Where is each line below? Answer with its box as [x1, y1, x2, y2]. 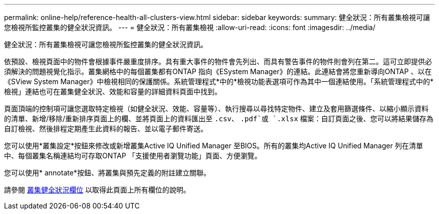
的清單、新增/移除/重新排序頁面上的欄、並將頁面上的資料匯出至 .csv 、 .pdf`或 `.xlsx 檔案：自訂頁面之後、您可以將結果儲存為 [4, 114, 433, 123]
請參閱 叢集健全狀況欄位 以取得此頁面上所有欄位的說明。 [4, 185, 190, 194]
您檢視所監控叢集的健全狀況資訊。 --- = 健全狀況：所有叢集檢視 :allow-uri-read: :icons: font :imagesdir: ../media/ [4, 23, 376, 32]
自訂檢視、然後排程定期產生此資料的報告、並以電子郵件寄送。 [4, 124, 207, 133]
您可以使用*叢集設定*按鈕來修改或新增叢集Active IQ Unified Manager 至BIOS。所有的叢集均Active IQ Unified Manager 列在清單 [4, 141, 423, 150]
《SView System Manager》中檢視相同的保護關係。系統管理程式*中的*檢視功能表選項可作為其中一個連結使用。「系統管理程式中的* [4, 77, 434, 86]
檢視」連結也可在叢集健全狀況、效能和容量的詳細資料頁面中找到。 [4, 87, 222, 96]
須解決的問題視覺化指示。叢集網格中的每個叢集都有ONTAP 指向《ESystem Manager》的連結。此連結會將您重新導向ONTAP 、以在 [4, 67, 432, 76]
